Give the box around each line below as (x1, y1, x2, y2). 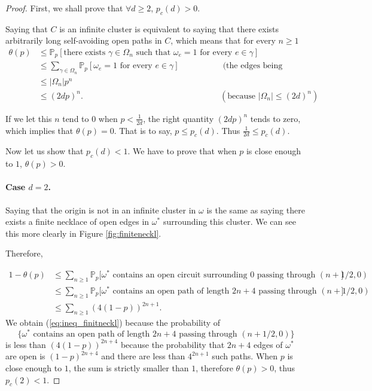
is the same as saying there (206, 203, 305, 216)
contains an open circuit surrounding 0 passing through (112, 271, 316, 280)
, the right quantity (143, 112, 214, 124)
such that (136, 48, 171, 57)
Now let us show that (5, 145, 84, 157)
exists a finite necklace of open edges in (5, 215, 150, 228)
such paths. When (212, 350, 278, 362)
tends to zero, (250, 112, 301, 124)
